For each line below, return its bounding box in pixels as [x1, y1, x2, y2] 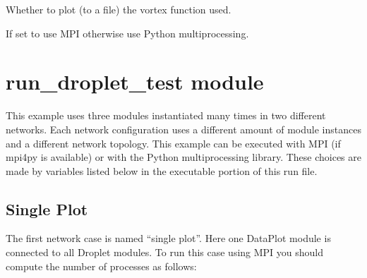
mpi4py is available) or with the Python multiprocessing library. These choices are [6, 150, 361, 164]
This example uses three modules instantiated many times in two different [6, 108, 326, 123]
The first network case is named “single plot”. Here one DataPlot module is [6, 231, 331, 246]
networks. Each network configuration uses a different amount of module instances [6, 121, 361, 136]
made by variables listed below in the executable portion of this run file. [6, 163, 318, 178]
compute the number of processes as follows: [6, 258, 197, 273]
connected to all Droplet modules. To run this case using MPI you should [6, 245, 324, 260]
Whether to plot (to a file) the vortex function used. [6, 2, 231, 16]
